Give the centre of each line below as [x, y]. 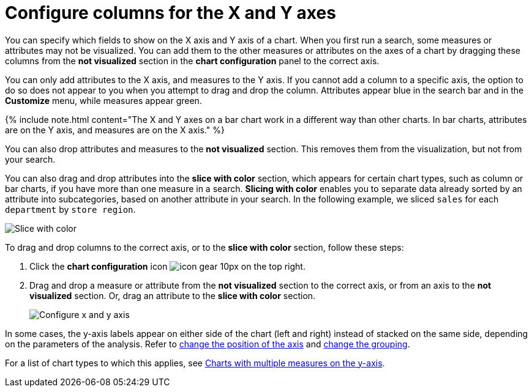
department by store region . [70, 209]
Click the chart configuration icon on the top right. [167, 266]
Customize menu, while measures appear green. [103, 100]
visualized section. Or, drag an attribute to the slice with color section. [173, 295]
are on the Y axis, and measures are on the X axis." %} [115, 130]
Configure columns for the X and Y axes [170, 13]
